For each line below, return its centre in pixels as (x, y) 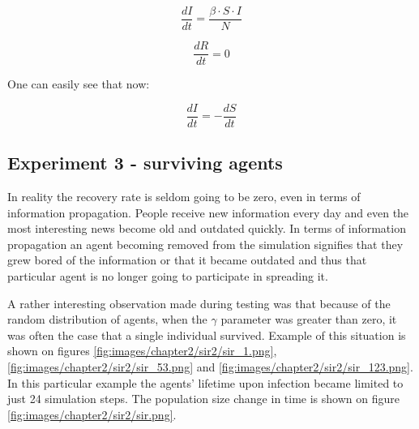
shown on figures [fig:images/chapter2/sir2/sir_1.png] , (142, 351)
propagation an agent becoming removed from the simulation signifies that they (205, 244)
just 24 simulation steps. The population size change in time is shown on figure (203, 399)
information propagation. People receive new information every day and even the (208, 212)
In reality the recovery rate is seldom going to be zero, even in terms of (184, 196)
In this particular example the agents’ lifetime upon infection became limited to (205, 382)
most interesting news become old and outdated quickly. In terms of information (207, 228)
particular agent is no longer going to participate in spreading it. (168, 275)
